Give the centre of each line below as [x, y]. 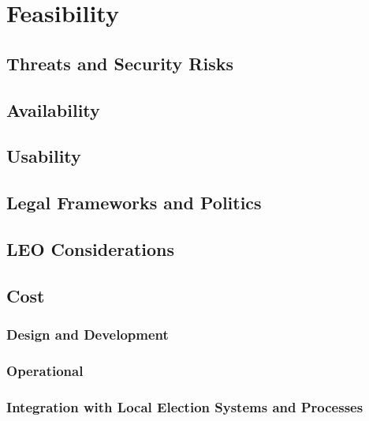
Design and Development [88, 334]
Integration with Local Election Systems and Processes [185, 406]
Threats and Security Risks [120, 63]
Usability [44, 156]
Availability [53, 109]
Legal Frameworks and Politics [134, 203]
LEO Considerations [91, 248]
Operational [45, 370]
